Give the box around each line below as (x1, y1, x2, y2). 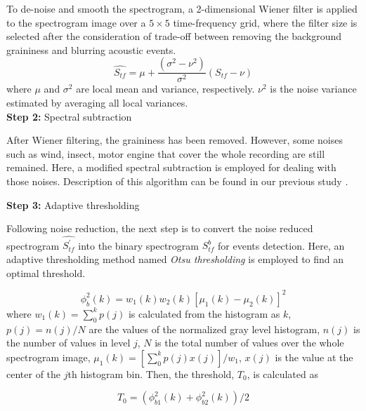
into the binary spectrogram (78, 238, 199, 252)
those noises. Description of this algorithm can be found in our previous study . (6, 173, 348, 188)
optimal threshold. (6, 265, 86, 280)
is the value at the (275, 349, 353, 364)
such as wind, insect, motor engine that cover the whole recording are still (6, 146, 325, 161)
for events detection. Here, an (218, 238, 345, 252)
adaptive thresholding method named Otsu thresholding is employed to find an (6, 252, 344, 267)
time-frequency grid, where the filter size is (173, 15, 358, 29)
